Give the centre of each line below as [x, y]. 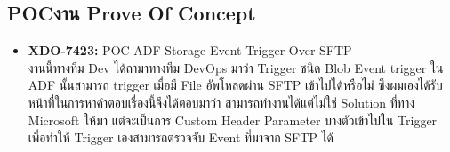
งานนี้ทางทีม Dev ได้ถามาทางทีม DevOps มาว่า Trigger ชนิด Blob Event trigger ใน [236, 67]
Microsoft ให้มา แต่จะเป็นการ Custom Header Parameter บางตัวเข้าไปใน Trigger [233, 120]
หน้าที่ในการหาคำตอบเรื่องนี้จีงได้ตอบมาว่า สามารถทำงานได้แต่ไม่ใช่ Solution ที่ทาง [221, 102]
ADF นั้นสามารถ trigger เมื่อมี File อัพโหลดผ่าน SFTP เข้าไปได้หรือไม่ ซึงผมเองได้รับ [235, 85]
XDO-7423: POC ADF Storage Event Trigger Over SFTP [190, 50]
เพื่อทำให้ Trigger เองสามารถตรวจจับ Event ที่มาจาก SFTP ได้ [181, 137]
